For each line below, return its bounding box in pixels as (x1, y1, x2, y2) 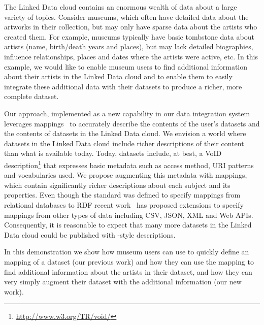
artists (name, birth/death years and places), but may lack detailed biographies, (4, 41, 253, 52)
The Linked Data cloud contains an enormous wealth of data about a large (4, 2, 237, 12)
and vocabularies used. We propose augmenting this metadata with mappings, (4, 170, 247, 180)
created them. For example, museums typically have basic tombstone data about (4, 31, 254, 42)
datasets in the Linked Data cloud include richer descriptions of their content (4, 138, 244, 148)
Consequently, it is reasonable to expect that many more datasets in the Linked (4, 219, 252, 230)
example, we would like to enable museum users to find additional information (4, 61, 248, 72)
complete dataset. (4, 91, 59, 102)
